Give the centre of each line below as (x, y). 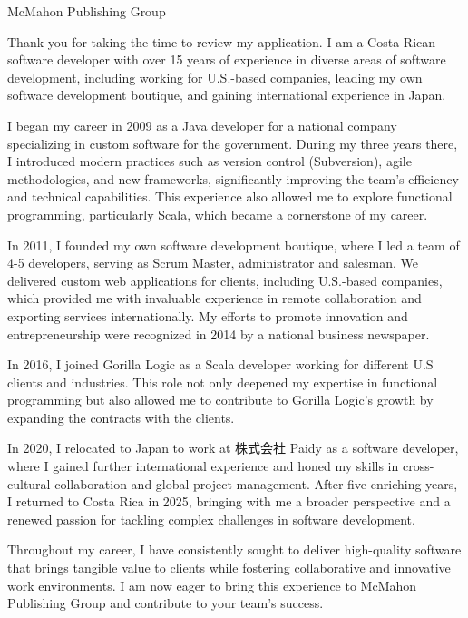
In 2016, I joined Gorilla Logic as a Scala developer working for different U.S (220, 364)
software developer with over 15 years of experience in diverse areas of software (227, 59)
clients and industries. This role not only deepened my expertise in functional (223, 382)
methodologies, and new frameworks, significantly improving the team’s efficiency (233, 178)
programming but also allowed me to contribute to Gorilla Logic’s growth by (220, 400)
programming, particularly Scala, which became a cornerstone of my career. (218, 214)
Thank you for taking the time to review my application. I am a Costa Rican (222, 41)
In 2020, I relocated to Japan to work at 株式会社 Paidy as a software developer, (233, 448)
